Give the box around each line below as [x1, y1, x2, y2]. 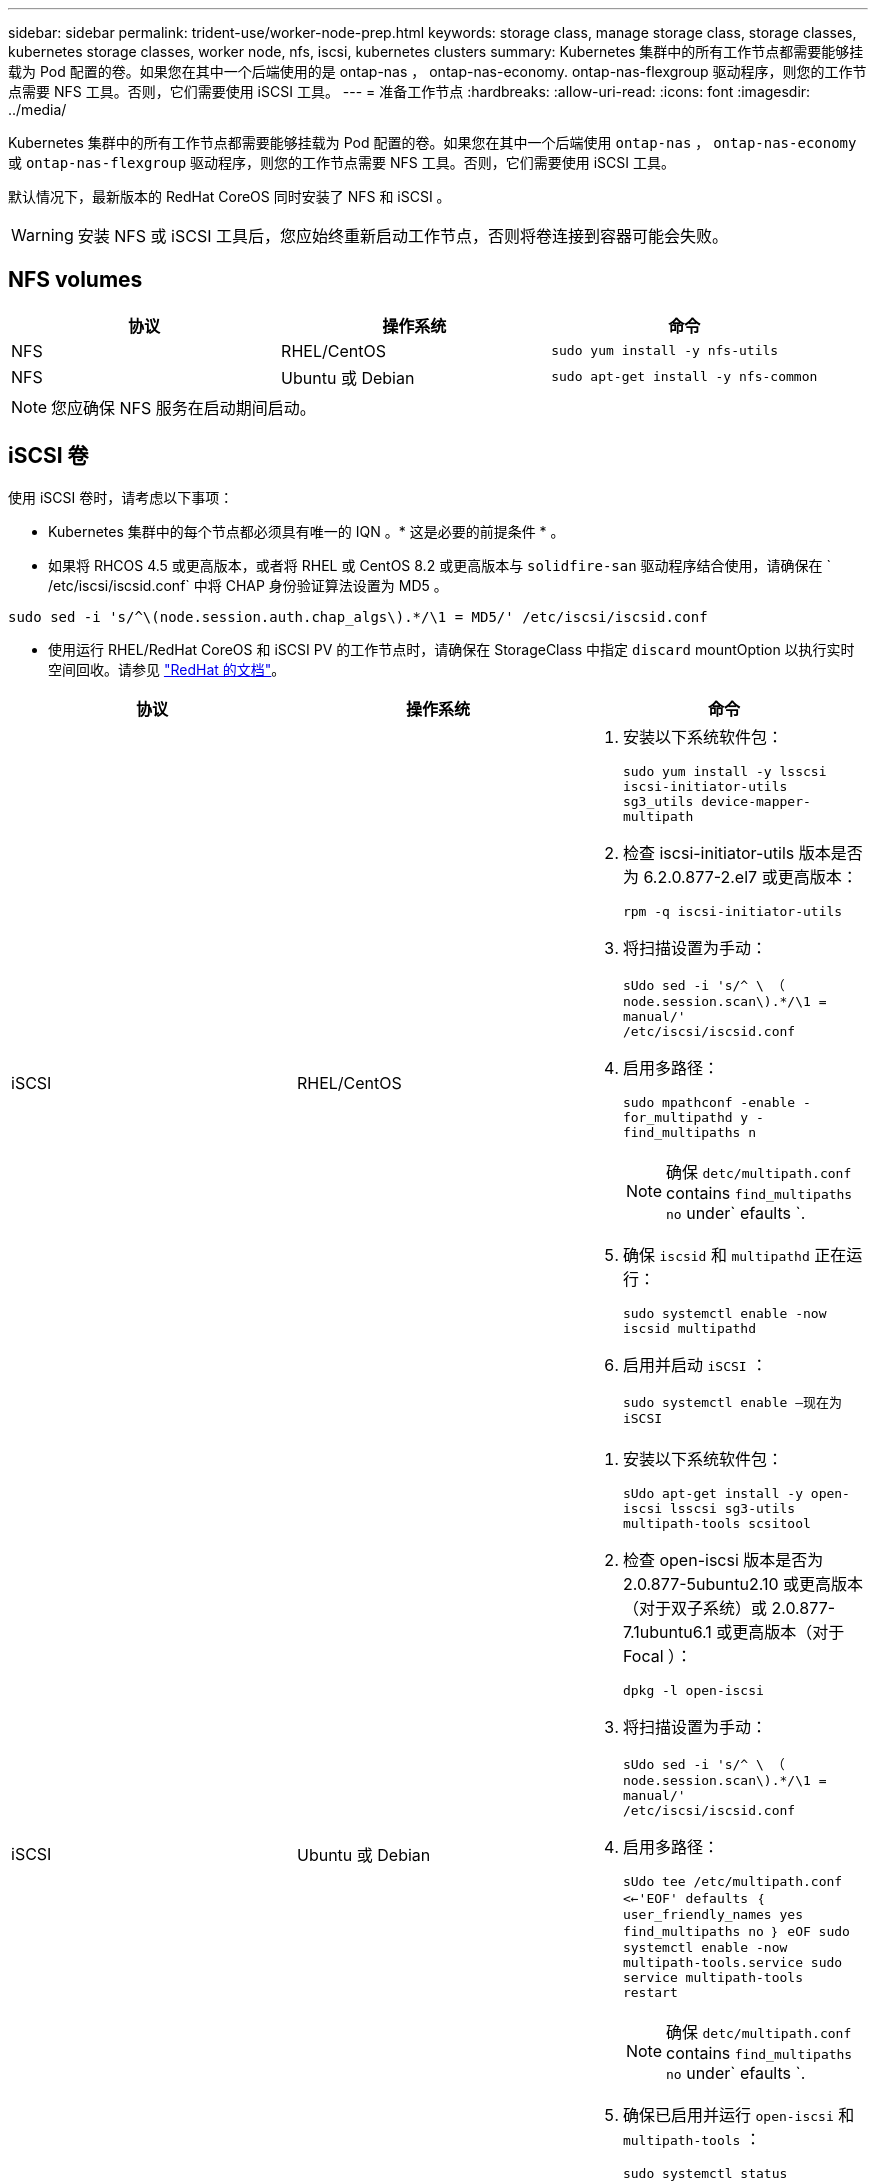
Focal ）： [622, 1645, 693, 1666]
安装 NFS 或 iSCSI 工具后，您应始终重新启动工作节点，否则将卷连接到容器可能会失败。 [77, 226, 728, 246]
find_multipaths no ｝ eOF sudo [622, 1923, 850, 1939]
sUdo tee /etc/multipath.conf [622, 1873, 843, 1889]
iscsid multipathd [622, 1320, 757, 1336]
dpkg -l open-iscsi [622, 1682, 764, 1698]
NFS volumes [8, 267, 143, 293]
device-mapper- [701, 793, 811, 809]
